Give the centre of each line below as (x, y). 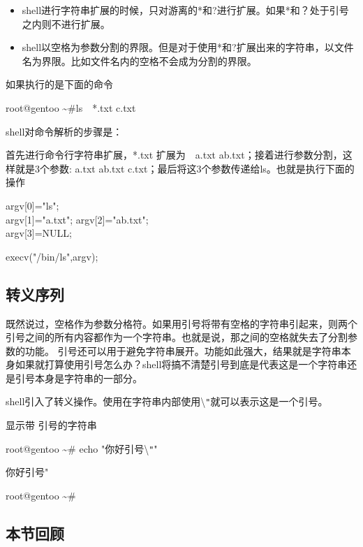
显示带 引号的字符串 (51, 425)
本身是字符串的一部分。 (88, 378)
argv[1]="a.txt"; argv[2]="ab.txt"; (77, 219)
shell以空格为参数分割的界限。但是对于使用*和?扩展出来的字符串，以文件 (188, 47)
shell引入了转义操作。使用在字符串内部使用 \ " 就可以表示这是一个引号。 (167, 401)
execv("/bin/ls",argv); (52, 256)
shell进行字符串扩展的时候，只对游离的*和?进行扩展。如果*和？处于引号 (185, 10)
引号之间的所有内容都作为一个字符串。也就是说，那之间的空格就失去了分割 (177, 337)
